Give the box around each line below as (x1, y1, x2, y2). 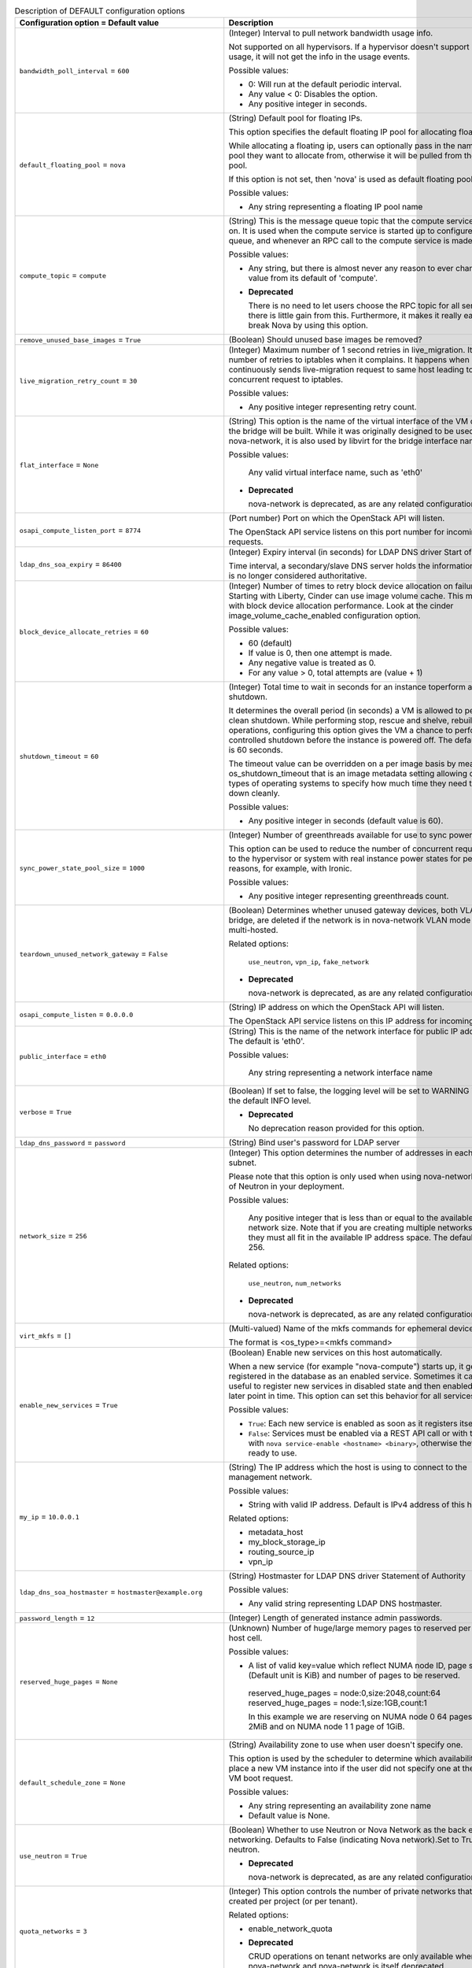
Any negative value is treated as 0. (248, 657, 377, 668)
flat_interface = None (19, 459, 99, 470)
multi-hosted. (228, 925, 278, 936)
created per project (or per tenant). (228, 1896, 358, 1907)
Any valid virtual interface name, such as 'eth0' (248, 467, 423, 478)
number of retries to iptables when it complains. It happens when (228, 354, 470, 365)
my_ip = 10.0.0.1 (19, 1511, 80, 1522)
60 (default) (248, 638, 293, 649)
